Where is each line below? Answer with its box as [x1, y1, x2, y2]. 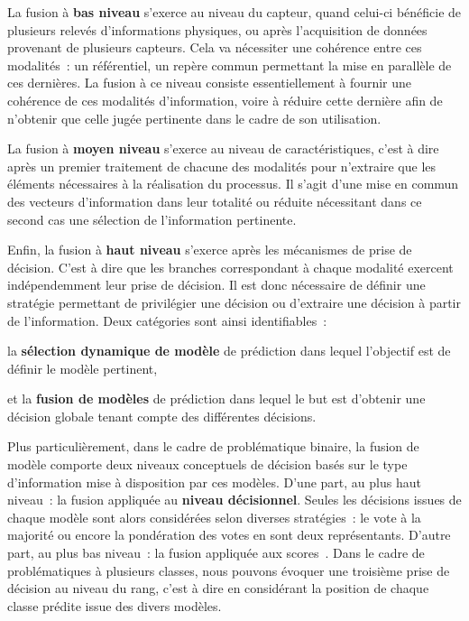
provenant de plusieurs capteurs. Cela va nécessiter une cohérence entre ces [7, 38, 422, 57]
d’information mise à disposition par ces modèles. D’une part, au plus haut [7, 472, 421, 491]
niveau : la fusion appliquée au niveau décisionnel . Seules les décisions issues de [7, 490, 462, 509]
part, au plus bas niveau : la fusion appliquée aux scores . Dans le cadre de [7, 543, 425, 562]
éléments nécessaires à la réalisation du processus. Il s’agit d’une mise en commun [7, 174, 459, 193]
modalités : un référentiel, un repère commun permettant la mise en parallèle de [7, 55, 452, 74]
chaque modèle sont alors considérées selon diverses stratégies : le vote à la [7, 507, 421, 526]
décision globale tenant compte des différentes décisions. [7, 406, 317, 425]
